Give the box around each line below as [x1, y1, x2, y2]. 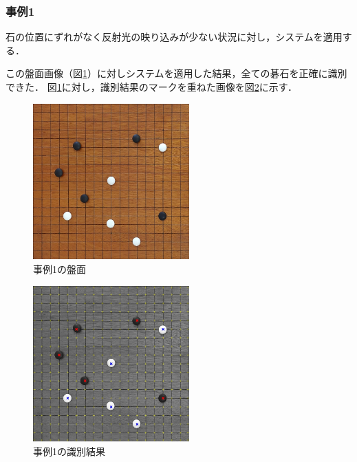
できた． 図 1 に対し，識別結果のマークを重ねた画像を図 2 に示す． [6, 80, 298, 93]
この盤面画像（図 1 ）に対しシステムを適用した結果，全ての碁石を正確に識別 [6, 66, 347, 80]
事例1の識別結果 [33, 443, 105, 458]
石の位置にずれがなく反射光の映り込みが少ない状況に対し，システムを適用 [6, 30, 343, 44]
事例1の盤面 [33, 261, 86, 276]
